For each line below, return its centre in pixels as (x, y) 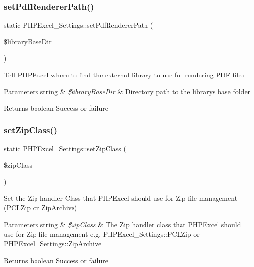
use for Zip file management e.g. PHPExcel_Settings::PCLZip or (102, 234)
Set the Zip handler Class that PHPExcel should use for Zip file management (121, 198)
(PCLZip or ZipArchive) (41, 208)
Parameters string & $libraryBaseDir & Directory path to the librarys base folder (127, 91)
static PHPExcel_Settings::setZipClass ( (65, 148)
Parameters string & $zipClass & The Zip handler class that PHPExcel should (123, 224)
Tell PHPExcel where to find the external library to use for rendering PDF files (124, 75)
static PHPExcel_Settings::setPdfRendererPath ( (79, 25)
